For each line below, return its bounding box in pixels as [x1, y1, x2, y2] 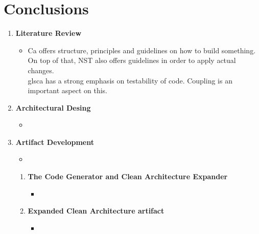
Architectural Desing [15, 102, 91, 113]
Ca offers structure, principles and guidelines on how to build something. [28, 45, 256, 55]
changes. [28, 65, 54, 75]
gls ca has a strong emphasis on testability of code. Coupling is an [28, 75, 232, 86]
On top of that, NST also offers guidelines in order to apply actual [28, 55, 236, 66]
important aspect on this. [28, 85, 107, 96]
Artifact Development [15, 136, 94, 147]
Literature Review [15, 28, 82, 38]
